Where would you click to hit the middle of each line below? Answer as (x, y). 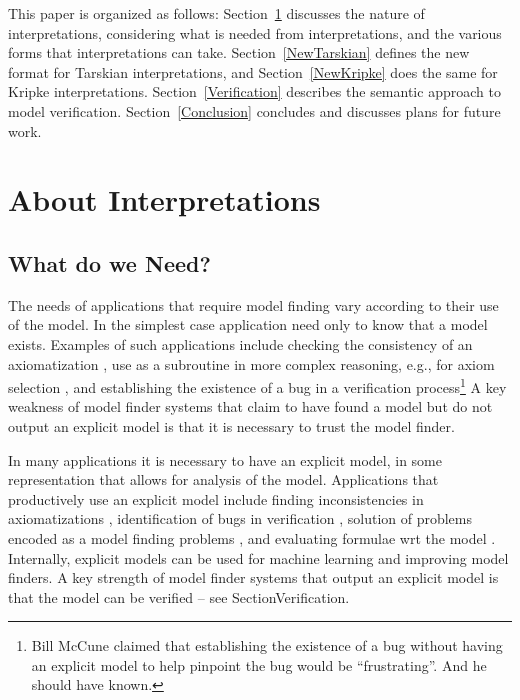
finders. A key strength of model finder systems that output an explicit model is (253, 577)
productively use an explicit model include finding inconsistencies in (216, 498)
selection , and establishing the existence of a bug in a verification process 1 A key (257, 385)
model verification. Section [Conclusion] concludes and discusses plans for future (254, 110)
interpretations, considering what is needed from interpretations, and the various (255, 32)
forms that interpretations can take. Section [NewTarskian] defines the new (239, 52)
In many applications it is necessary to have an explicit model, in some (225, 459)
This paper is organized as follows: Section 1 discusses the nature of (216, 13)
